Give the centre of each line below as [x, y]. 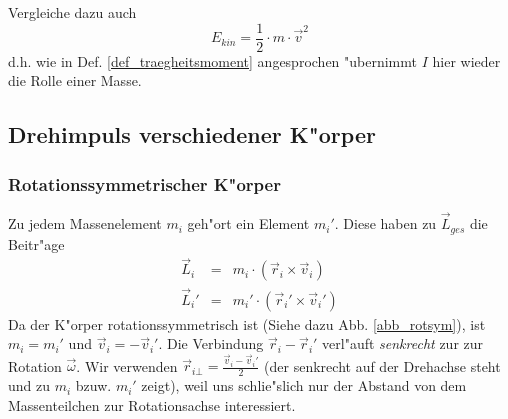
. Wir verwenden [127, 365]
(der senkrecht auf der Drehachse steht [382, 365]
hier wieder [466, 60]
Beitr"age [36, 243]
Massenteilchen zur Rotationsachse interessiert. [152, 404]
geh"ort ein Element [248, 223]
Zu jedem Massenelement [85, 223]
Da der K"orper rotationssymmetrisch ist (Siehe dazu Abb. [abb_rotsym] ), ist [247, 323]
